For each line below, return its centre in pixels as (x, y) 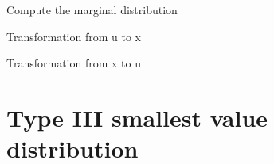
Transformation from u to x (74, 36)
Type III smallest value (137, 117)
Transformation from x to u (74, 63)
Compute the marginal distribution (92, 10)
